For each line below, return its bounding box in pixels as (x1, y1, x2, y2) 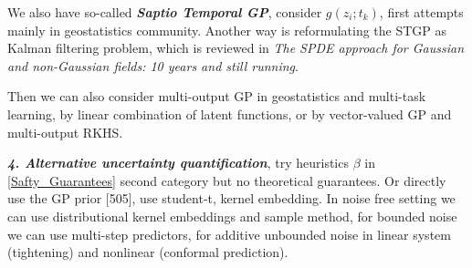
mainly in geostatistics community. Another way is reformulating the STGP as (7, 20, 447, 39)
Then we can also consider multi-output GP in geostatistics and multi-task (7, 87, 426, 106)
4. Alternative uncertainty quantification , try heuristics (7, 153, 349, 172)
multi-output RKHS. (7, 122, 123, 141)
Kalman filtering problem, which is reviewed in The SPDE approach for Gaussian (7, 38, 465, 57)
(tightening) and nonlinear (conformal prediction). (7, 242, 288, 262)
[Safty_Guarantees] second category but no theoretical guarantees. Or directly (7, 170, 446, 190)
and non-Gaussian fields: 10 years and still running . (7, 56, 299, 75)
